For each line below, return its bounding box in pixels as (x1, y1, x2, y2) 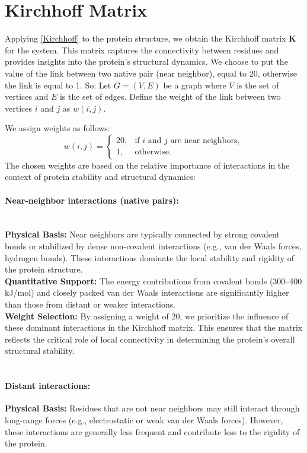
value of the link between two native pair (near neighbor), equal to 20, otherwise (5, 66, 297, 79)
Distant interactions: (5, 379, 91, 392)
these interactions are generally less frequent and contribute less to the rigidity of (5, 425, 300, 438)
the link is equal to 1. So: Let (5, 78, 111, 91)
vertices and (5, 90, 49, 103)
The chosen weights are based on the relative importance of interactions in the (5, 159, 290, 171)
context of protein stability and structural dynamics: (5, 170, 196, 183)
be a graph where (163, 78, 226, 91)
